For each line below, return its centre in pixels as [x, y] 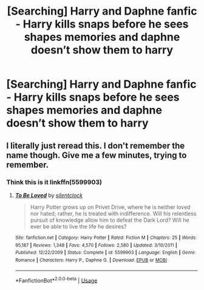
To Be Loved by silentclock [49, 195]
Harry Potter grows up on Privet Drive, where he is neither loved [110, 207]
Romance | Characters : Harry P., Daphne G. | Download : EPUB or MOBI [91, 260]
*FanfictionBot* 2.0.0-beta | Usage [56, 280]
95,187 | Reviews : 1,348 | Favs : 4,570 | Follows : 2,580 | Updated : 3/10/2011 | [96, 245]
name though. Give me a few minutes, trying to [97, 155]
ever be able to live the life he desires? [78, 226]
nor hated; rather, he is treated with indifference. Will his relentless [113, 213]
